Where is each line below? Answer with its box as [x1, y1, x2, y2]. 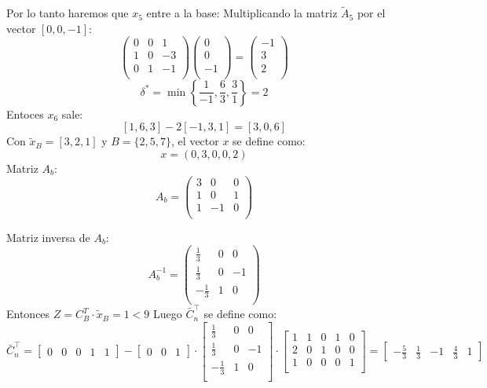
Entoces [6, 105, 44, 122]
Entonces [6, 306, 50, 322]
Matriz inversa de [6, 229, 90, 245]
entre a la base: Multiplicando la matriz [146, 5, 338, 21]
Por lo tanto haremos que [6, 5, 129, 21]
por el [357, 5, 386, 21]
